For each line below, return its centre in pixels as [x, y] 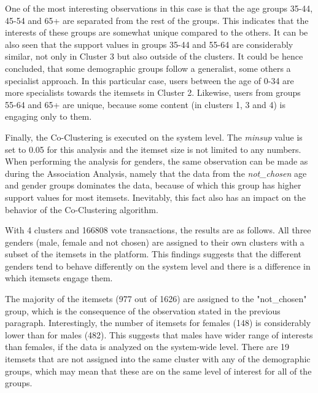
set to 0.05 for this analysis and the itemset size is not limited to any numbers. [153, 149]
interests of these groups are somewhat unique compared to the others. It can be [157, 32]
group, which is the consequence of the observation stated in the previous [143, 310]
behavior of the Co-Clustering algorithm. [82, 209]
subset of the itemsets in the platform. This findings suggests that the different [153, 254]
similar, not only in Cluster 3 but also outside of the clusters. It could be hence [154, 56]
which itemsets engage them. [59, 278]
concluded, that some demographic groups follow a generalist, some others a [148, 68]
